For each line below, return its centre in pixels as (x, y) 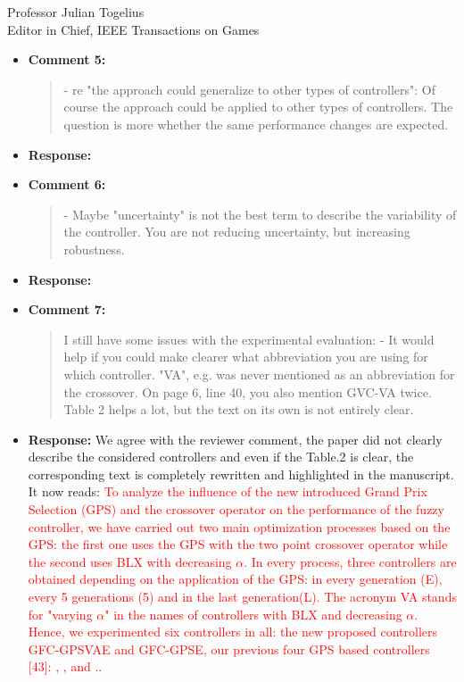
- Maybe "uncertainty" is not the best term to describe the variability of (260, 214)
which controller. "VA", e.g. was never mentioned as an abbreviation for (259, 374)
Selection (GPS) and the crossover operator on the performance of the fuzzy (236, 509)
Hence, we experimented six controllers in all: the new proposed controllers (233, 632)
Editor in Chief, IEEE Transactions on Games (133, 29)
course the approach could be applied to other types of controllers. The (258, 107)
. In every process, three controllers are (350, 561)
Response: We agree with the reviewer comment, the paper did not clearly (235, 439)
